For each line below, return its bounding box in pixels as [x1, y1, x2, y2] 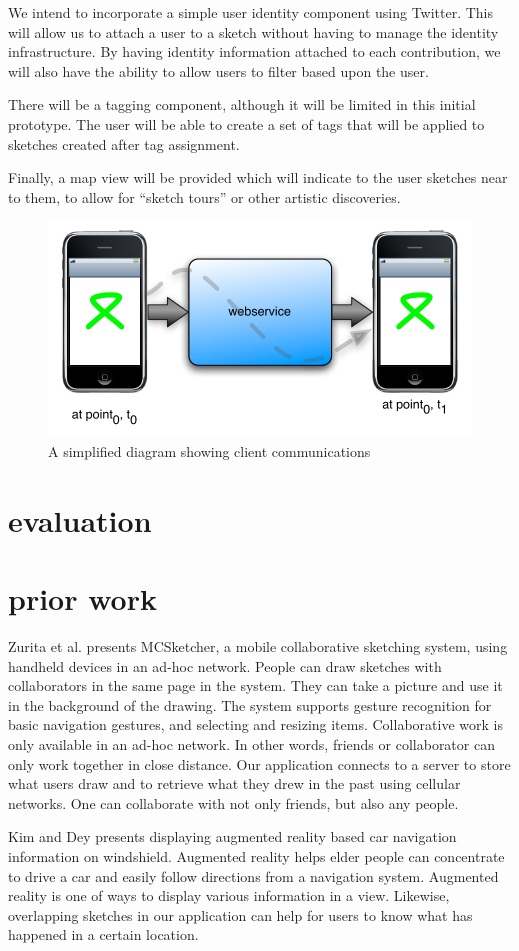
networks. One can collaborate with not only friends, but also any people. [8, 792, 459, 813]
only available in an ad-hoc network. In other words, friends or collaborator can [8, 734, 495, 754]
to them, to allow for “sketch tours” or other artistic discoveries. [8, 186, 401, 207]
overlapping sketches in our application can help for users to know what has [8, 904, 473, 925]
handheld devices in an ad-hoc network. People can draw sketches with [8, 655, 442, 676]
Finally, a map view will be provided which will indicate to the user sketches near [8, 167, 508, 188]
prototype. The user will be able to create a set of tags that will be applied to [8, 113, 485, 134]
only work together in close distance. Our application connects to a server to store [8, 753, 511, 774]
